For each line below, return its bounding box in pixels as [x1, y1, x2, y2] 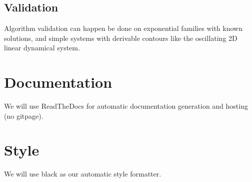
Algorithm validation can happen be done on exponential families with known [4, 23, 242, 33]
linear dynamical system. [4, 42, 80, 53]
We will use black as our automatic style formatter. [4, 169, 161, 179]
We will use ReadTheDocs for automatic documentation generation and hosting [4, 101, 248, 111]
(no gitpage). [4, 110, 43, 121]
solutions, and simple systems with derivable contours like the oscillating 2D [4, 32, 237, 43]
